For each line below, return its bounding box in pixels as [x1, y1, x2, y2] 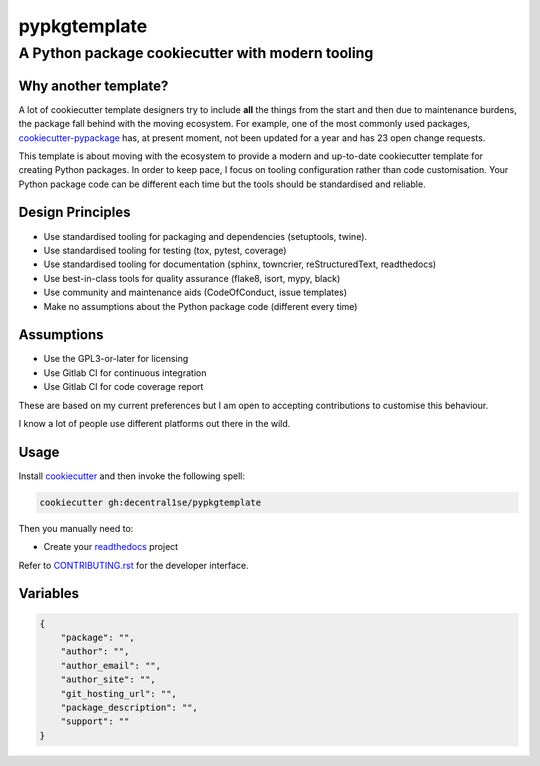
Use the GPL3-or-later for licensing [43, 353, 189, 365]
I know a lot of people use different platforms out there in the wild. [18, 418, 291, 429]
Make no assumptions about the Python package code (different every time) [43, 300, 358, 312]
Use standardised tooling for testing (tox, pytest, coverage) [43, 244, 287, 256]
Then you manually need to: [18, 522, 134, 534]
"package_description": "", [60, 702, 199, 713]
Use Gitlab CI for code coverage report [43, 381, 204, 393]
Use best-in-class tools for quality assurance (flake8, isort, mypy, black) [43, 272, 341, 284]
